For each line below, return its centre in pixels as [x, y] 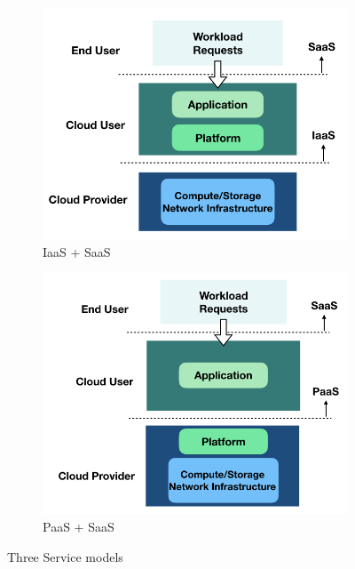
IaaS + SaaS [77, 251]
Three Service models [65, 556]
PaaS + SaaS [79, 527]
